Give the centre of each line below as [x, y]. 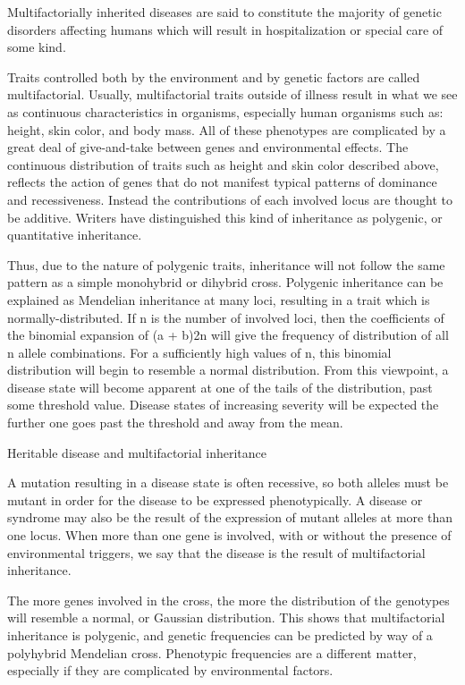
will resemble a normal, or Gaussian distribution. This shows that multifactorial [226, 617]
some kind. [37, 47]
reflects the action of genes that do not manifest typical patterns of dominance [222, 182]
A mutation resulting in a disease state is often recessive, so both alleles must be [228, 482]
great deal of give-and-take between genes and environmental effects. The [208, 147]
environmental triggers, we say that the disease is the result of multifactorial [216, 552]
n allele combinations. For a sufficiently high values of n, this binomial [199, 352]
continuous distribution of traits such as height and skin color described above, [223, 164]
